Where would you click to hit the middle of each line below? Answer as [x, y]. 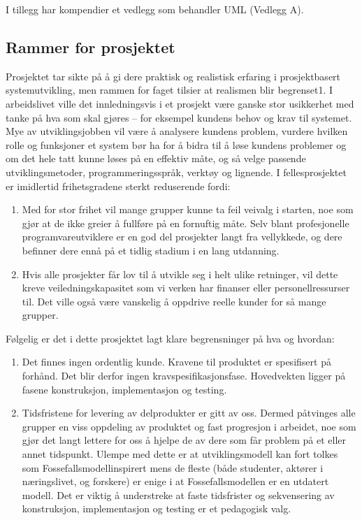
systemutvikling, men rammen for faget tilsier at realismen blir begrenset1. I [169, 90]
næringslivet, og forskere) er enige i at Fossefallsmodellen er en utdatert [175, 481]
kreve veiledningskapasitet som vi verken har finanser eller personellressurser [186, 288]
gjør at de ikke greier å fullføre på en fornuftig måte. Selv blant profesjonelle [186, 223]
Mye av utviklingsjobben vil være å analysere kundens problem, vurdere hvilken [177, 131]
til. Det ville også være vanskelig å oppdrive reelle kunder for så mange [174, 301]
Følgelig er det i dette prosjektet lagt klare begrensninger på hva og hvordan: [170, 338]
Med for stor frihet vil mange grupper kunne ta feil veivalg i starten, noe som [188, 209]
